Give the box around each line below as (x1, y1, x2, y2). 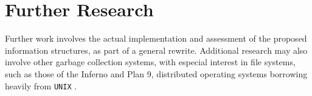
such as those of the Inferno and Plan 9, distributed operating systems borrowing (5, 67, 308, 80)
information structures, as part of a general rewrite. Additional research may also (5, 43, 308, 56)
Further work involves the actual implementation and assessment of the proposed (5, 32, 307, 45)
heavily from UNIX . (5, 79, 77, 92)
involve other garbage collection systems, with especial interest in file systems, (5, 56, 296, 68)
